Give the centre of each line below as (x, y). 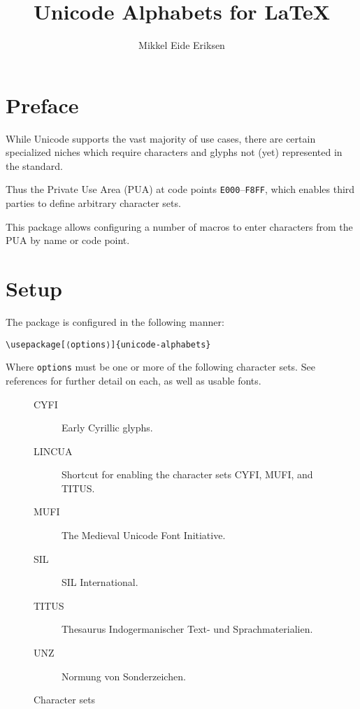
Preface (42, 105)
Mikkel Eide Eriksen (182, 45)
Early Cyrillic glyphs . (107, 428)
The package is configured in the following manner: (115, 322)
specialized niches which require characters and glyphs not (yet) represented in (174, 152)
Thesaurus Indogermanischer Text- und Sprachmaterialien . (187, 629)
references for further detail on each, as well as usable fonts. (134, 380)
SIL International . (100, 582)
